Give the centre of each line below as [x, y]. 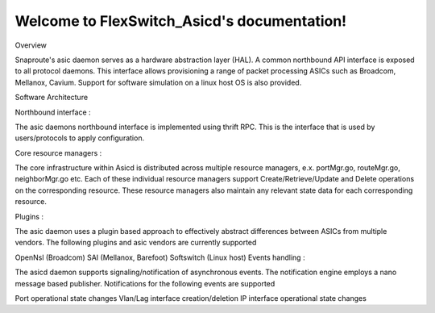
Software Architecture [52, 98]
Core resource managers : [58, 152]
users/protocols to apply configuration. [80, 138]
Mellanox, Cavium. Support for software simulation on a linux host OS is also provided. [158, 82]
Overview [31, 45]
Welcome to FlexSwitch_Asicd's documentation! [181, 21]
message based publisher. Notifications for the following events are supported [145, 283]
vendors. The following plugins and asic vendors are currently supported [136, 243]
